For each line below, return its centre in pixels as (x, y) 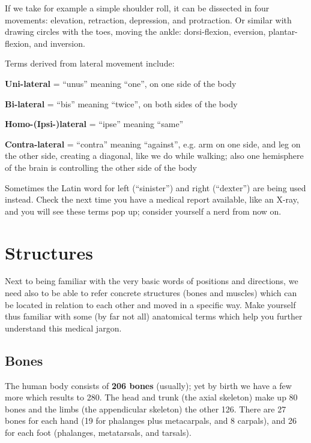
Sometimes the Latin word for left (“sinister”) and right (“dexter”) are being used (155, 187)
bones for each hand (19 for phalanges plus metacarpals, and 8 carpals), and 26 (151, 421)
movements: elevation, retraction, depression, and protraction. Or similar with (148, 19)
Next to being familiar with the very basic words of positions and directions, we (152, 281)
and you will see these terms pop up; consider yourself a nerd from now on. (143, 211)
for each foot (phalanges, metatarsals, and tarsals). (98, 432)
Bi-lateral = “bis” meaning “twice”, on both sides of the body (121, 103)
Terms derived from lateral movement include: (90, 63)
